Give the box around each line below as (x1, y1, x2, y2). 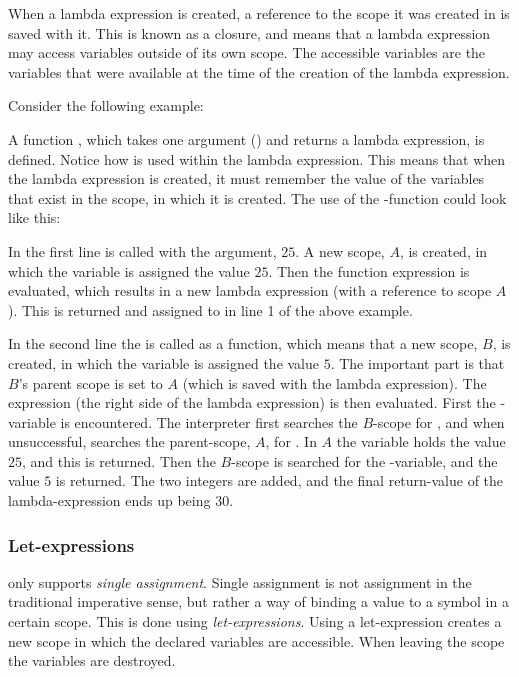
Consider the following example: (8, 95, 204, 116)
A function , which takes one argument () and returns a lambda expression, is (8, 128, 485, 149)
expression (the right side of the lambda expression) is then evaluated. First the (8, 392, 496, 413)
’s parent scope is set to (18, 372, 163, 393)
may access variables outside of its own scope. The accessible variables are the (8, 42, 486, 63)
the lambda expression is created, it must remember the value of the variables (8, 168, 485, 189)
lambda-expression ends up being (8, 490, 211, 511)
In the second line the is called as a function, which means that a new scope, (8, 333, 478, 354)
